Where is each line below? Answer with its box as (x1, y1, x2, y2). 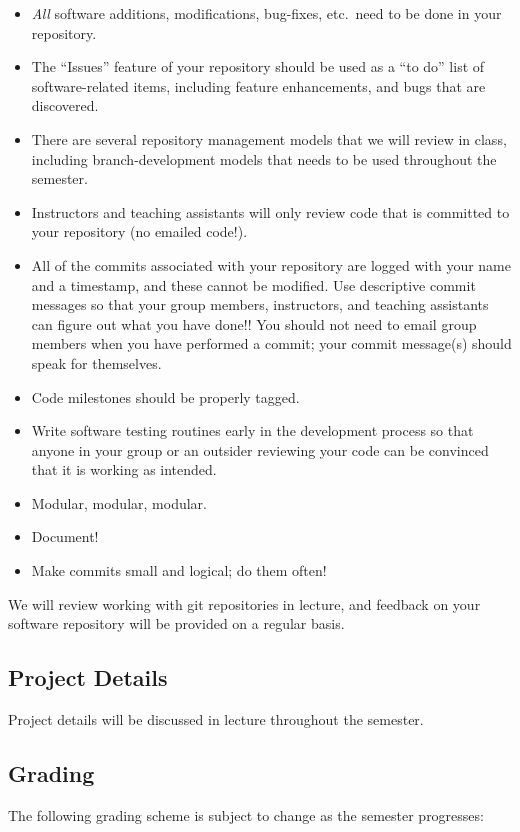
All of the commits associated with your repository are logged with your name (31, 254, 512, 275)
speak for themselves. (31, 352, 162, 373)
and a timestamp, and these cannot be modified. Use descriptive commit (31, 274, 476, 295)
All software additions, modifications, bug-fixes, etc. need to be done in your (31, 3, 502, 23)
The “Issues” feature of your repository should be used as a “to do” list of (31, 56, 485, 77)
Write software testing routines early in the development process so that (31, 420, 474, 441)
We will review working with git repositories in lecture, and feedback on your (8, 593, 481, 614)
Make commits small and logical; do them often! (31, 560, 327, 581)
